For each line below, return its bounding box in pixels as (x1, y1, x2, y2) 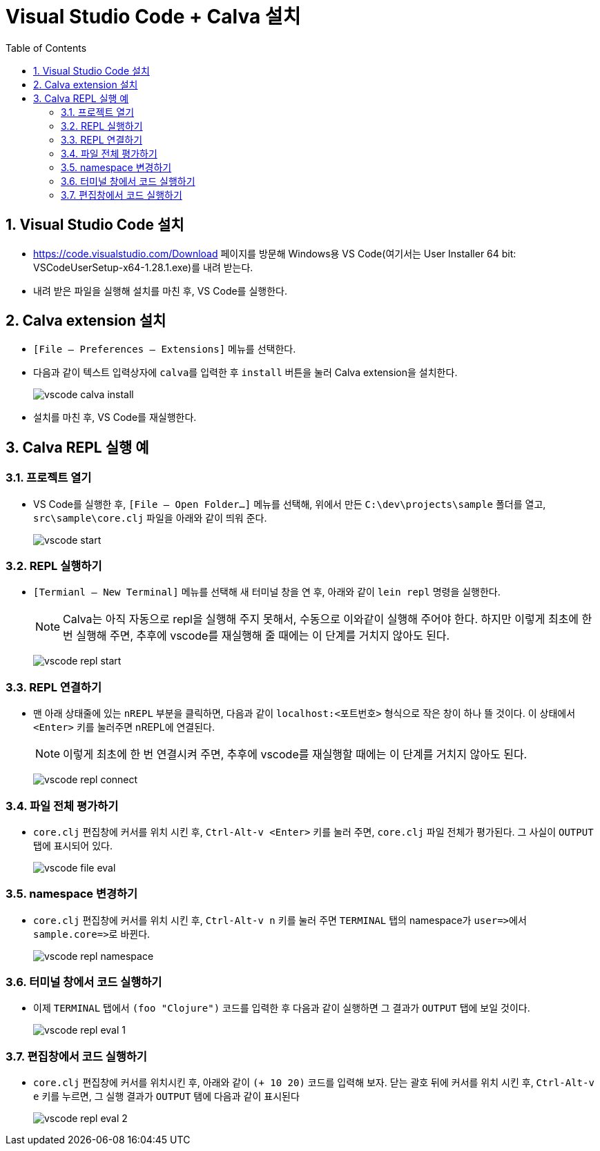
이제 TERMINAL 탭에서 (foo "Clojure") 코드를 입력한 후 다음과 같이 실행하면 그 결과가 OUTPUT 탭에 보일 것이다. (33, 1002, 530, 1014)
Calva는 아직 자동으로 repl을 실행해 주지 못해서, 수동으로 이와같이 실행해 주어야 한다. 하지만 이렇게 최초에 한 (63, 612, 592, 627)
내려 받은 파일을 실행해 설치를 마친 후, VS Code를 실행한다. (33, 284, 287, 297)
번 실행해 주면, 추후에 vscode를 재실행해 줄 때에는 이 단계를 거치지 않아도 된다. (63, 629, 450, 643)
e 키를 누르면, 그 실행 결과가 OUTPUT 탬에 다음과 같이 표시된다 (33, 1090, 300, 1103)
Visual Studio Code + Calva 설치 (6, 5, 301, 28)
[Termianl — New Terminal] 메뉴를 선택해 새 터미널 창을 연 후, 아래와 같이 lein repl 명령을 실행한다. (33, 586, 501, 598)
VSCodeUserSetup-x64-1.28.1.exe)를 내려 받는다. (33, 261, 253, 273)
